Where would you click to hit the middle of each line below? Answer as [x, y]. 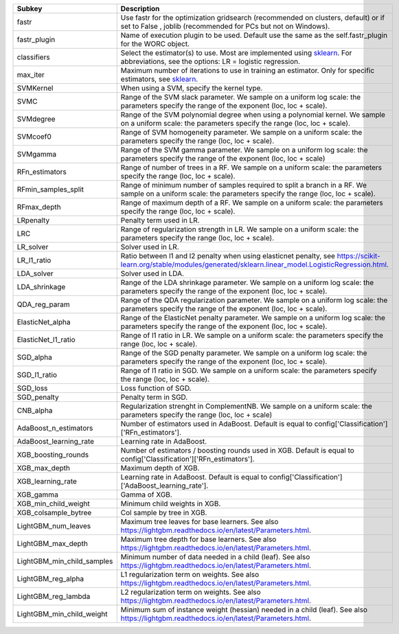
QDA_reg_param [43, 304]
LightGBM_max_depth [53, 544]
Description [140, 9]
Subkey [30, 9]
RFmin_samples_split [50, 189]
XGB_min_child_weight [53, 503]
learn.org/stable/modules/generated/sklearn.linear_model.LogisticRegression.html [254, 264]
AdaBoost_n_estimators [55, 428]
